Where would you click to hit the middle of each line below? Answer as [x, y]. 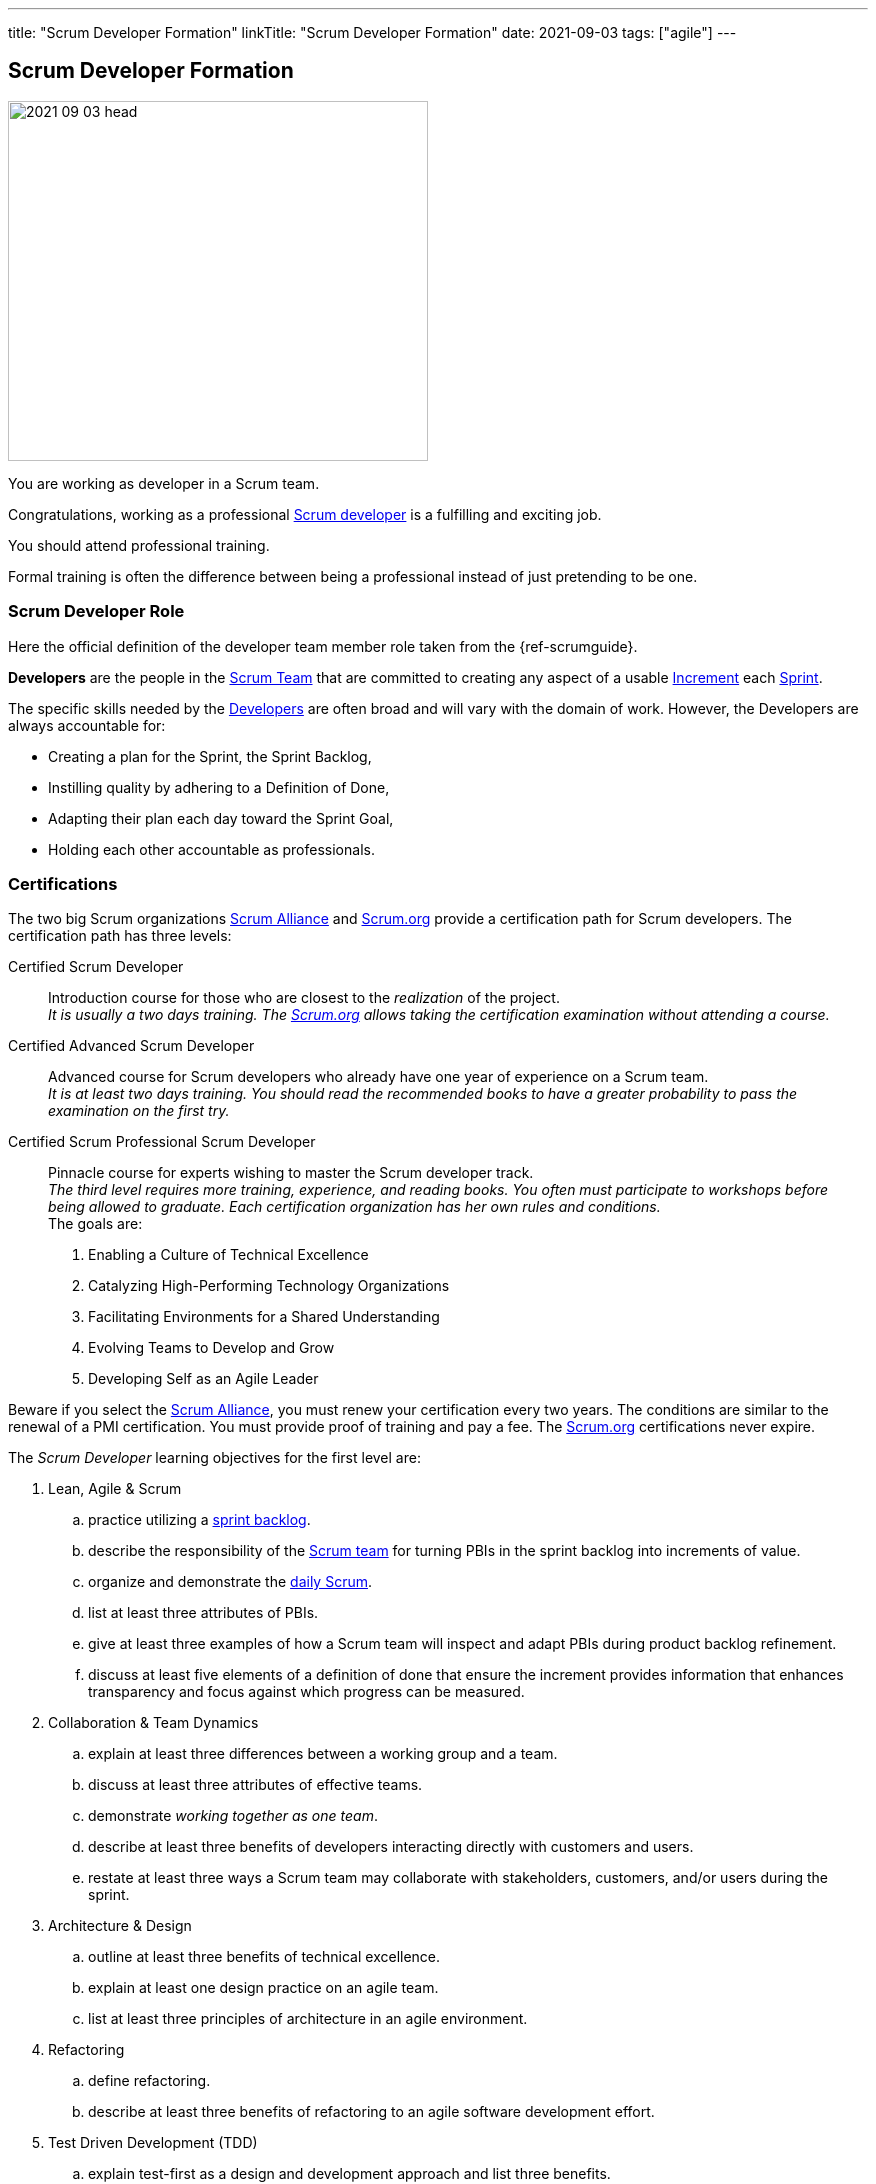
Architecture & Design [120, 1926]
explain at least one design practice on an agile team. [263, 1988]
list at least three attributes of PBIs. [203, 1613]
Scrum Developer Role [96, 611]
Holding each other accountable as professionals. [211, 849]
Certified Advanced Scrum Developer [131, 1046]
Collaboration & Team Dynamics [153, 1723]
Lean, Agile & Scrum [115, 1489]
